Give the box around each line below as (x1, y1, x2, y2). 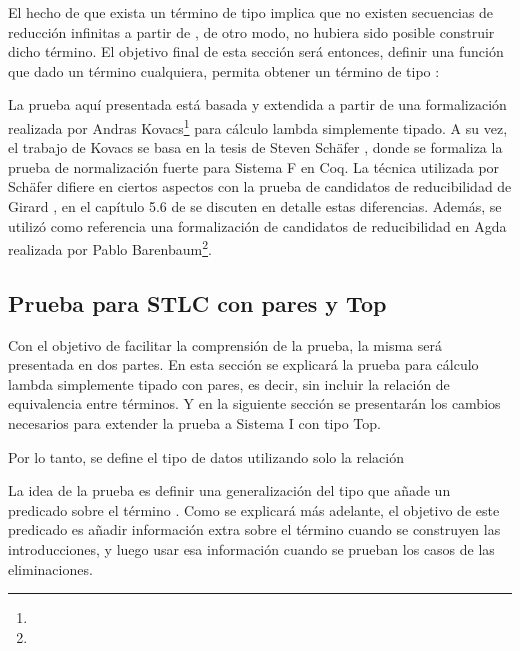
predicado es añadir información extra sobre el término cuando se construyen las (8, 519, 501, 540)
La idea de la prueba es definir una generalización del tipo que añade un (8, 480, 451, 501)
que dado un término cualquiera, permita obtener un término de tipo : (8, 60, 440, 81)
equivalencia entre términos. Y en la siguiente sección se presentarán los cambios (8, 393, 501, 414)
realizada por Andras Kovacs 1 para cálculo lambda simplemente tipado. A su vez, (8, 114, 508, 138)
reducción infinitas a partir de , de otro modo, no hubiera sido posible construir (8, 21, 495, 42)
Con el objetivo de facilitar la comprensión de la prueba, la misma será (8, 334, 442, 355)
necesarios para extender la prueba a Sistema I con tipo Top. (8, 413, 381, 434)
